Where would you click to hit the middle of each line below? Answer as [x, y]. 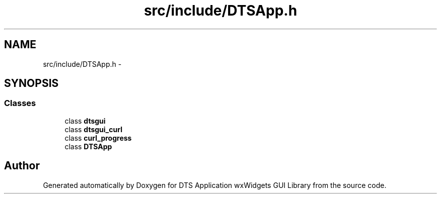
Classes [20, 103]
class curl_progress [98, 138]
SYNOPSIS [31, 83]
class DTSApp [88, 146]
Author [22, 166]
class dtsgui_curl [93, 129]
